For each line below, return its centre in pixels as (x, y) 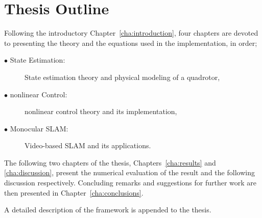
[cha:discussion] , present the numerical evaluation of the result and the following (129, 172)
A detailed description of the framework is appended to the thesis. (108, 210)
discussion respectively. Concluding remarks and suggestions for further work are (130, 183)
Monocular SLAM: (39, 128)
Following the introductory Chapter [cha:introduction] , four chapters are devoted (131, 33)
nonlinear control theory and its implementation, (101, 111)
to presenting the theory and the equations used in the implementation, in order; (131, 43)
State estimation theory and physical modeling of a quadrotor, (122, 77)
